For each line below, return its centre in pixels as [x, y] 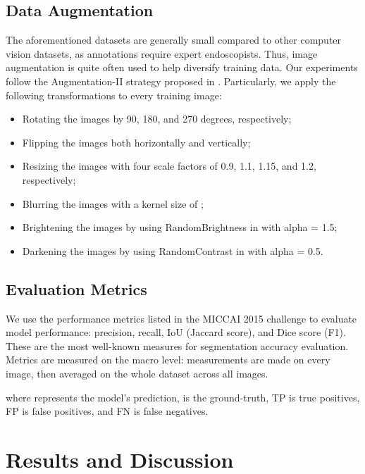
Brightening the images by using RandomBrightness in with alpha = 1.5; [180, 227]
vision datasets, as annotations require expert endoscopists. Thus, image [162, 53]
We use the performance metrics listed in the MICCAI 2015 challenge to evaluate [181, 318]
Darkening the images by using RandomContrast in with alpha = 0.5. [173, 250]
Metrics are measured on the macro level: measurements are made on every [168, 360]
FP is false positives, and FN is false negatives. [107, 411]
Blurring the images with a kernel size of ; [113, 203]
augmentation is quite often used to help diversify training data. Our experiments [182, 67]
